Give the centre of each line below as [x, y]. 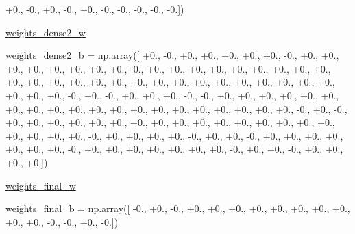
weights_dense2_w [46, 32]
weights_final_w [41, 185]
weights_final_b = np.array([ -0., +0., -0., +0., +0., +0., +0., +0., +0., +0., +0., [178, 208]
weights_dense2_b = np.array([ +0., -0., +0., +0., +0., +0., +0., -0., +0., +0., [172, 55]
